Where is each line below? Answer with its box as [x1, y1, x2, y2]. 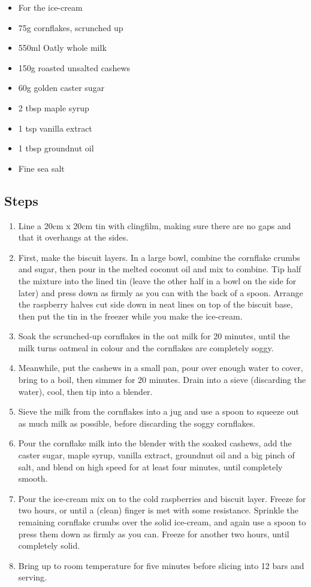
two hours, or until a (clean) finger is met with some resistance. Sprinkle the [18, 504, 299, 516]
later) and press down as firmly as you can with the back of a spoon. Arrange [18, 286, 303, 299]
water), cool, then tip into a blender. [18, 385, 153, 397]
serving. [18, 571, 47, 583]
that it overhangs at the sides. [18, 231, 129, 244]
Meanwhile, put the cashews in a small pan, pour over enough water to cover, [18, 361, 303, 374]
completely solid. [18, 539, 80, 552]
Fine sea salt [18, 162, 65, 174]
